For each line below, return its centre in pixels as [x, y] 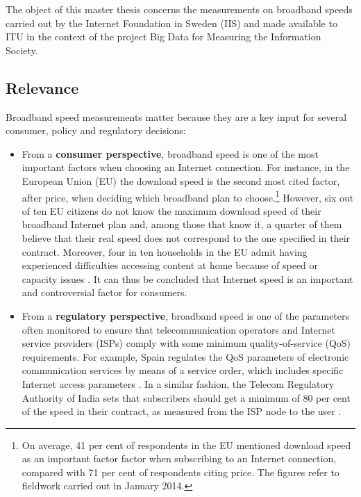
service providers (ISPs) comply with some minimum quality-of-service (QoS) [186, 343]
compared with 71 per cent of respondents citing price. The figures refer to [180, 472]
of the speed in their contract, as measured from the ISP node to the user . [182, 411]
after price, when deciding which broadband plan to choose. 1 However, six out [188, 196]
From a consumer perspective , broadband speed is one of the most [170, 153]
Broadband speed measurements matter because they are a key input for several [176, 116]
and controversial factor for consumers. [104, 292]
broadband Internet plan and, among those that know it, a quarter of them [182, 224]
